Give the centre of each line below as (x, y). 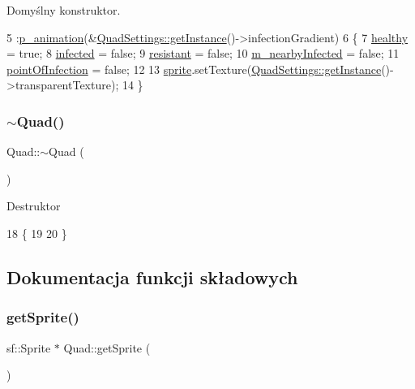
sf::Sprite (29, 347)
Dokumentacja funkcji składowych (152, 277)
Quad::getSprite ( (107, 347)
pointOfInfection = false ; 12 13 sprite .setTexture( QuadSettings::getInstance (194, 69)
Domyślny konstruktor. (64, 10)
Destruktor (34, 206)
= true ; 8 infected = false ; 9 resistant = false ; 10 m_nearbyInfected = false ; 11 (203, 53)
